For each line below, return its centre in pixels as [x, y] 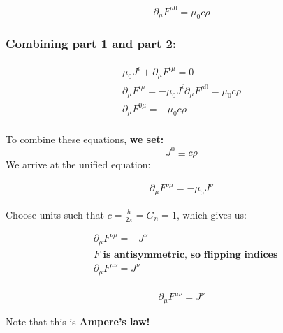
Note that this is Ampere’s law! [78, 321]
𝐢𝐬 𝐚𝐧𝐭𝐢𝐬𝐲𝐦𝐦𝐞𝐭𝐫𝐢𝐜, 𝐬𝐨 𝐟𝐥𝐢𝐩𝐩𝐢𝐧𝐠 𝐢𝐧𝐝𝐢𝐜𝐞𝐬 [190, 254]
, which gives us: [211, 214]
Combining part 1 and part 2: [91, 43]
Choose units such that [55, 214]
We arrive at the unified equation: [78, 164]
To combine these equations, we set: [85, 139]
